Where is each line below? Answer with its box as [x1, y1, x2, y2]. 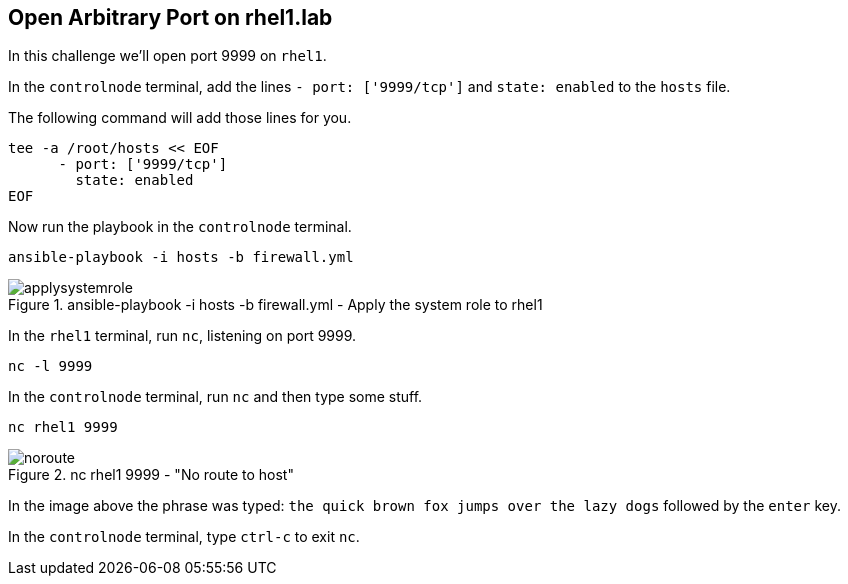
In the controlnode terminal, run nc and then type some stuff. [8, 388, 423, 406]
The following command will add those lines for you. [8, 109, 352, 127]
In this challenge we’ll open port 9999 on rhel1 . [8, 47, 327, 65]
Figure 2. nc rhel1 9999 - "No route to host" [8, 466, 294, 484]
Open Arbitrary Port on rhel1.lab [8, 5, 333, 30]
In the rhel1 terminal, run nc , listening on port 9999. [8, 327, 357, 345]
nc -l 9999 [8, 358, 93, 375]
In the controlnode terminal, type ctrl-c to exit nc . [8, 528, 360, 546]
